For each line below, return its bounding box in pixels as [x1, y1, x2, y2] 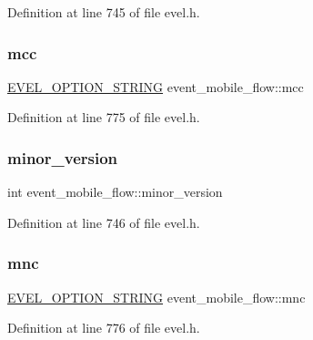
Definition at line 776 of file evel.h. [7, 318, 200, 337]
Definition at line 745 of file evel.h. [7, 3, 200, 21]
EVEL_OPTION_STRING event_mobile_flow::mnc [7, 287, 306, 306]
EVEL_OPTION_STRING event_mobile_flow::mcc [7, 77, 304, 96]
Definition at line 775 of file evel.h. [7, 108, 200, 127]
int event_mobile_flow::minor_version [7, 182, 223, 201]
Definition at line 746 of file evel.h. [7, 212, 200, 232]
